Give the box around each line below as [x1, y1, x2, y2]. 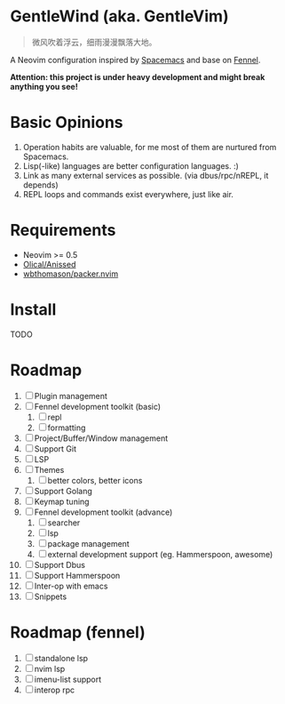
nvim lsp [34, 663, 66, 674]
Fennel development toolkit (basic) [34, 401, 162, 412]
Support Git [34, 443, 77, 454]
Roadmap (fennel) [10, 622, 146, 642]
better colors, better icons [47, 475, 143, 485]
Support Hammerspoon [34, 570, 121, 580]
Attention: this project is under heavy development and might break [10, 71, 265, 82]
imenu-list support [34, 674, 102, 684]
